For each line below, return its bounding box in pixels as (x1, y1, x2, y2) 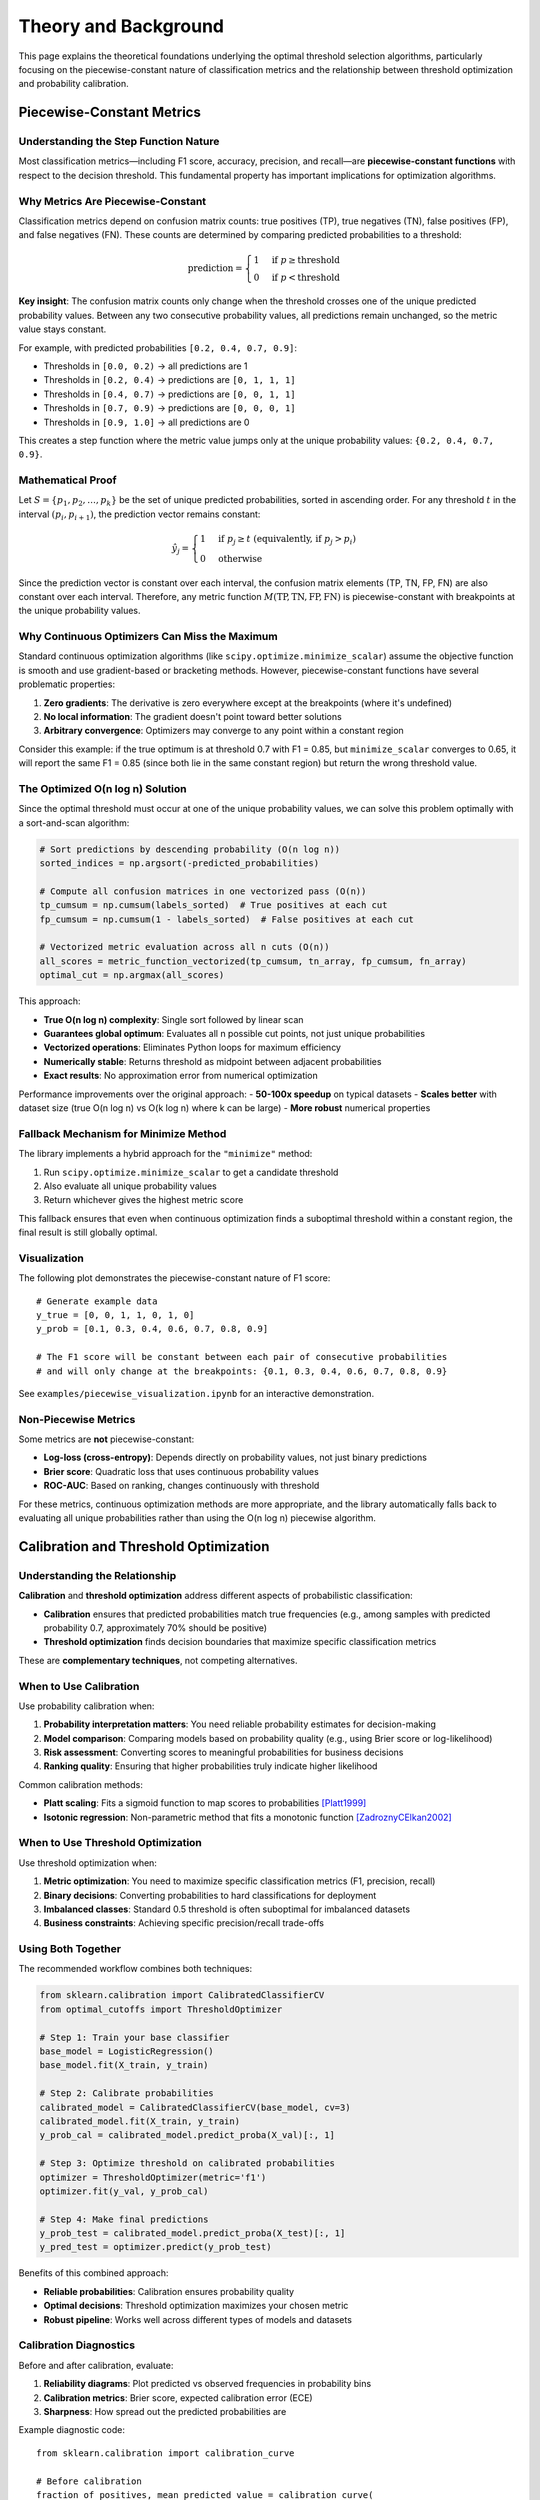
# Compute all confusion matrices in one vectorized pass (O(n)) (39, 885, 367, 897)
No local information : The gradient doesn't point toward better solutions (43, 711, 342, 723)
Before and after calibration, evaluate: (18, 2359, 174, 2371)
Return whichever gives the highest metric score (43, 1194, 244, 1206)
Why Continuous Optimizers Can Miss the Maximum (18, 630, 279, 644)
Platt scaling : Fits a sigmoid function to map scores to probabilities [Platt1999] (43, 1797, 367, 1809)
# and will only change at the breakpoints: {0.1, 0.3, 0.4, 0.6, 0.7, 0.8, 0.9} (36, 1365, 448, 1377)
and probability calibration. (18, 78, 129, 90)
